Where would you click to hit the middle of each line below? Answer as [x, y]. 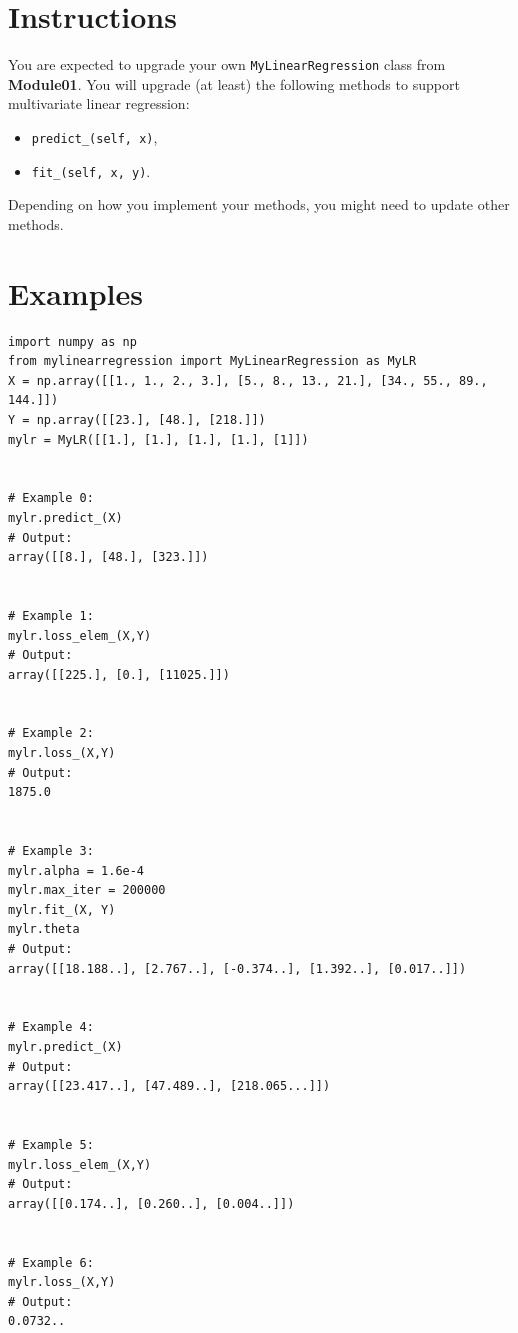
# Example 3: [51, 851]
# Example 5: [51, 1144]
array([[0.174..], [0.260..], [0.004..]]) [151, 1203]
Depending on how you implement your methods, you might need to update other [259, 204]
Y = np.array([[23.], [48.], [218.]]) [137, 419]
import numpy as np [72, 341]
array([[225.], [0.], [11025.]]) [119, 674]
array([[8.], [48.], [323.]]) [108, 557]
